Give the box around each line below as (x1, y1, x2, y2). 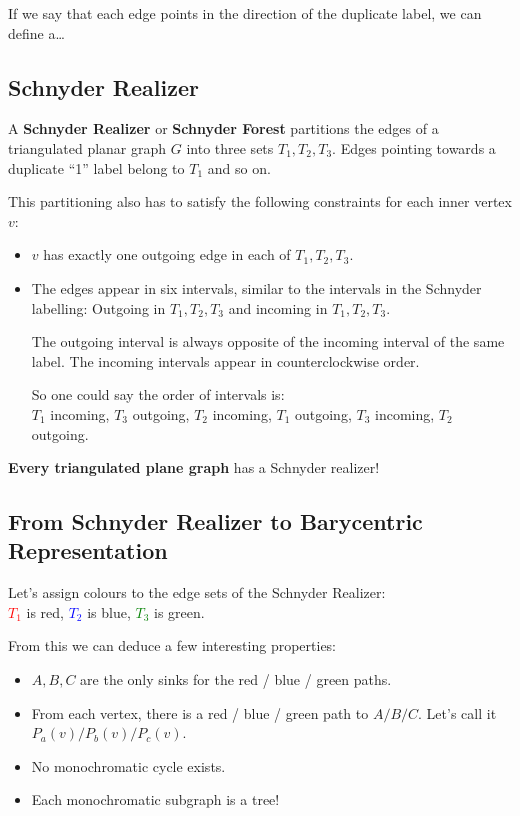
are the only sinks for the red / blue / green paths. (80, 669, 392, 690)
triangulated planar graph (8, 137, 167, 158)
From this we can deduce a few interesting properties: (8, 635, 337, 656)
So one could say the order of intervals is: (31, 384, 285, 405)
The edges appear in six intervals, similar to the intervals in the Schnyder (31, 277, 482, 298)
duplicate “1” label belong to (8, 157, 185, 178)
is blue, (87, 601, 131, 622)
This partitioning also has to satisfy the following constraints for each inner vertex (8, 191, 512, 212)
